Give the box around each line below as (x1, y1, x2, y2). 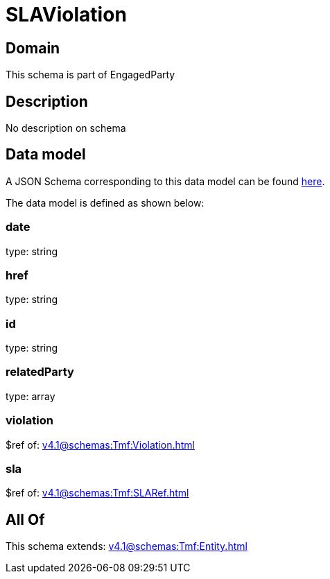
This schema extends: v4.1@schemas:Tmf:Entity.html (6, 540, 247, 553)
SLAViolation (6, 3, 127, 26)
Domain (6, 39, 60, 57)
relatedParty (6, 365, 74, 379)
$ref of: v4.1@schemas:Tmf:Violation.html (6, 438, 195, 451)
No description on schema (6, 122, 126, 135)
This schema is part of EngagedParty (6, 69, 175, 81)
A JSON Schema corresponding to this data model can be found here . (6, 175, 325, 187)
